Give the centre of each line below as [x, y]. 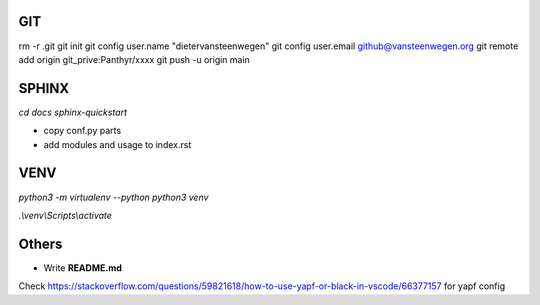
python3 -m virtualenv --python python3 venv [113, 197]
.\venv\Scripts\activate [65, 215]
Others [40, 243]
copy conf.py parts [82, 131]
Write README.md [82, 267]
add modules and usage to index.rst [117, 144]
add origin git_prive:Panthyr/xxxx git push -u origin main [134, 59]
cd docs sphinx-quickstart [73, 112]
